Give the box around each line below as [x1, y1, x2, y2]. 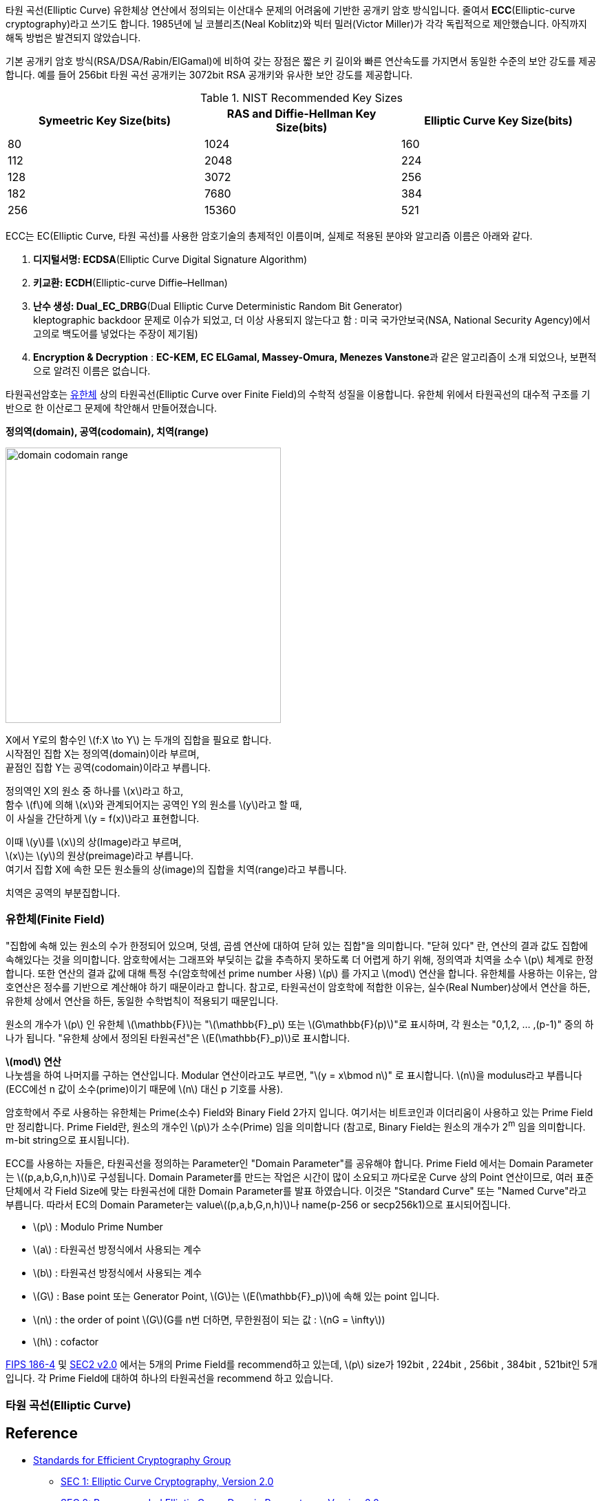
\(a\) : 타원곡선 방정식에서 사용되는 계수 [33, 1243, 202, 1256]
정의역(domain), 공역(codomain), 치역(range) [6, 426, 209, 437]
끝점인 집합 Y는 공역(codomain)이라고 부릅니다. [6, 762, 211, 773]
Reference [6, 1425, 78, 1442]
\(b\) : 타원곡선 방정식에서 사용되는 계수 [33, 1267, 202, 1279]
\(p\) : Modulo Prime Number [33, 1221, 163, 1233]
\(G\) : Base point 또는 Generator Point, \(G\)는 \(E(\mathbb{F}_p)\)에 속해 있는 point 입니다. [33, 1290, 440, 1303]
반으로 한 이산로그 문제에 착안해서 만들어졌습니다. [6, 402, 218, 414]
